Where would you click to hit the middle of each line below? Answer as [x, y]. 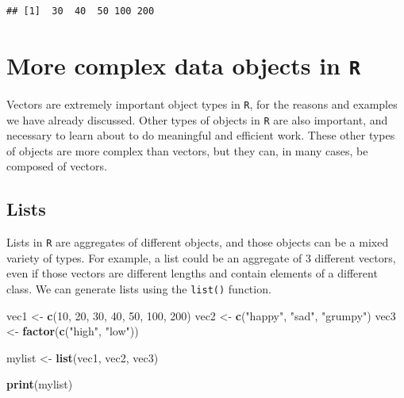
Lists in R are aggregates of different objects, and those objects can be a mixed [198, 242]
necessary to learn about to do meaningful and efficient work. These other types [201, 135]
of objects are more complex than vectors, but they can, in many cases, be [187, 150]
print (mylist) [40, 384]
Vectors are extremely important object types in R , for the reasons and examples [202, 103]
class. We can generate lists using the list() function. [139, 288]
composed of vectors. [57, 166]
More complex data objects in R [184, 65]
